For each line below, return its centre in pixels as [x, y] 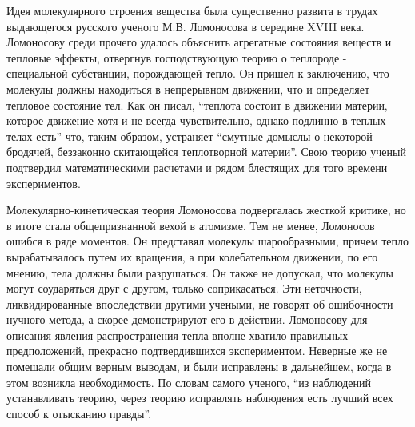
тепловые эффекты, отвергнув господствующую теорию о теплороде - [177, 57]
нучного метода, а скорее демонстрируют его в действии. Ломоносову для [187, 319]
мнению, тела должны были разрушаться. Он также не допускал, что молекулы [200, 272]
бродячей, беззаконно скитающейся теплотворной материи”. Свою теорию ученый [206, 152]
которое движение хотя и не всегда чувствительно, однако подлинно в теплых [196, 120]
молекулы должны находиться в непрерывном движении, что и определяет [188, 88]
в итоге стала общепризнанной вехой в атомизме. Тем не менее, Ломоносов [191, 225]
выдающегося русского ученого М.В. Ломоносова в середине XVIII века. [186, 26]
